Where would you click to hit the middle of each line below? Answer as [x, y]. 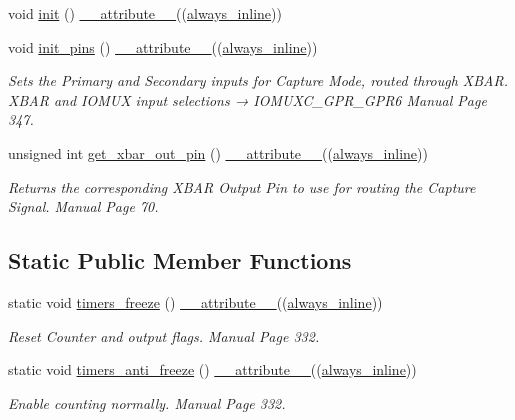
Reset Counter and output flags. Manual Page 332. [164, 335]
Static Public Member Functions [180, 260]
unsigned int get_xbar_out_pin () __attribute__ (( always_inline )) [218, 152]
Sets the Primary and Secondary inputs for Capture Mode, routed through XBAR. [258, 80]
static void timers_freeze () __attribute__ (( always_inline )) [195, 301]
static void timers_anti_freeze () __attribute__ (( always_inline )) [212, 369]
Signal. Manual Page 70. [83, 206]
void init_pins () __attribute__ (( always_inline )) [163, 46]
